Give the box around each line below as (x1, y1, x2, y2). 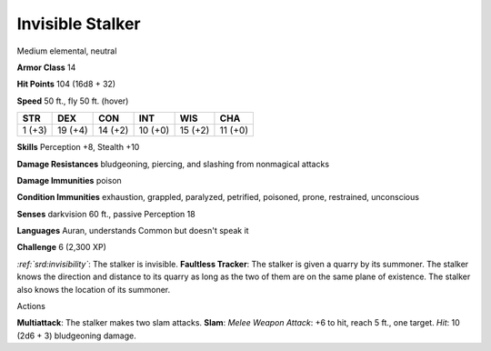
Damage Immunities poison (16, 175, 122, 186)
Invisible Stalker (16, 14, 141, 34)
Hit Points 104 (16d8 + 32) (16, 78, 116, 90)
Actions (16, 301, 45, 312)
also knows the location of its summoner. (16, 284, 171, 295)
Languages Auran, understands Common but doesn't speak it (16, 226, 249, 236)
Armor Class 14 (16, 62, 76, 73)
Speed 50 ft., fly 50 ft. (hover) (16, 95, 129, 106)
